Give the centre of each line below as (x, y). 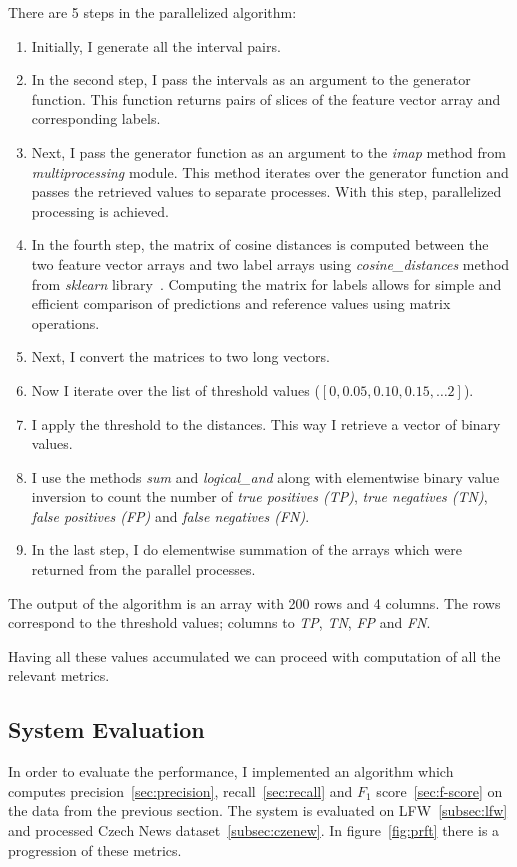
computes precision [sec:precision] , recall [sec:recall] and (180, 790)
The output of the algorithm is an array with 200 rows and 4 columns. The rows (254, 602)
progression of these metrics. (95, 849)
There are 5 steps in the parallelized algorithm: (152, 12)
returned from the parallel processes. (143, 569)
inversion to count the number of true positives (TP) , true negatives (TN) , (259, 496)
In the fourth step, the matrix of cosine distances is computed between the (260, 244)
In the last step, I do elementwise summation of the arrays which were (246, 549)
